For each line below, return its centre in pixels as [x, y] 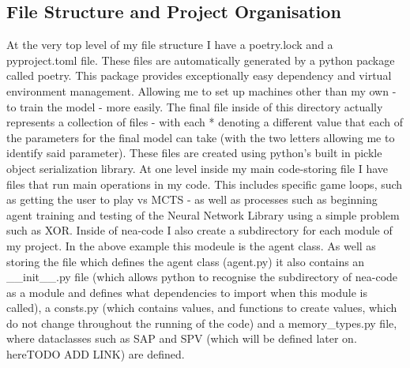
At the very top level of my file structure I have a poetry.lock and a [170, 45]
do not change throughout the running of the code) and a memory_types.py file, [202, 323]
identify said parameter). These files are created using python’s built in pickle [194, 153]
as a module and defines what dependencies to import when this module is [187, 292]
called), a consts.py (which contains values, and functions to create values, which [202, 308]
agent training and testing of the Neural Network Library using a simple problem [203, 214]
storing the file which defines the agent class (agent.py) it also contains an [186, 261]
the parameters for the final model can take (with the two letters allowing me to [201, 137]
